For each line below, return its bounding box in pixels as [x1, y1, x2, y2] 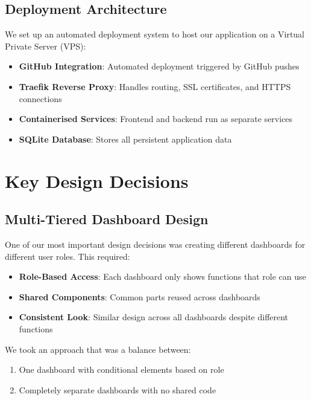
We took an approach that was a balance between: [5, 343, 191, 355]
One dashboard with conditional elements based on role [19, 363, 224, 376]
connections [19, 92, 62, 105]
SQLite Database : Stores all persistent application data [19, 132, 232, 145]
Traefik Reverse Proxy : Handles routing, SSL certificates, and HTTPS [19, 80, 291, 92]
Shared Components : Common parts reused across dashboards [19, 290, 260, 303]
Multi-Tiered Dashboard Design [5, 210, 209, 228]
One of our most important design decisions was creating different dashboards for [5, 237, 306, 250]
